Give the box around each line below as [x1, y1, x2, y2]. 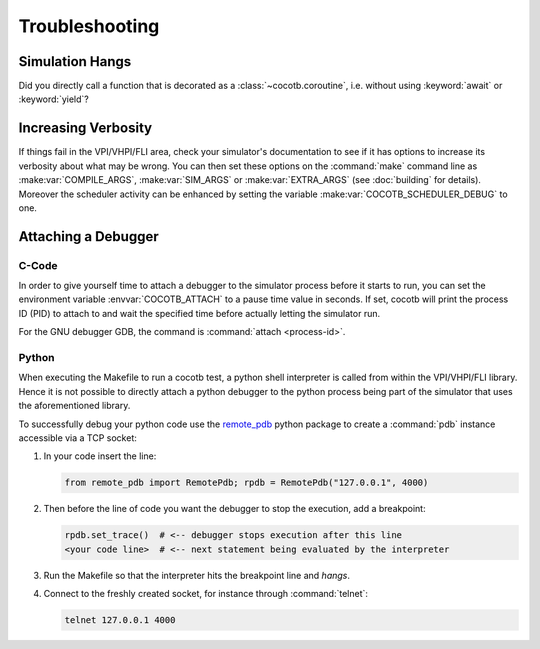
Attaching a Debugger [18, 228, 159, 245]
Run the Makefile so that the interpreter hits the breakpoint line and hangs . [43, 569, 350, 581]
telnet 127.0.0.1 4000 [64, 615, 176, 626]
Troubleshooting [18, 15, 160, 37]
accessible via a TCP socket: [18, 431, 137, 444]
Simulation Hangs [18, 53, 132, 70]
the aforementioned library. [18, 400, 131, 412]
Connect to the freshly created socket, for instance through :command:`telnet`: [43, 588, 369, 600]
